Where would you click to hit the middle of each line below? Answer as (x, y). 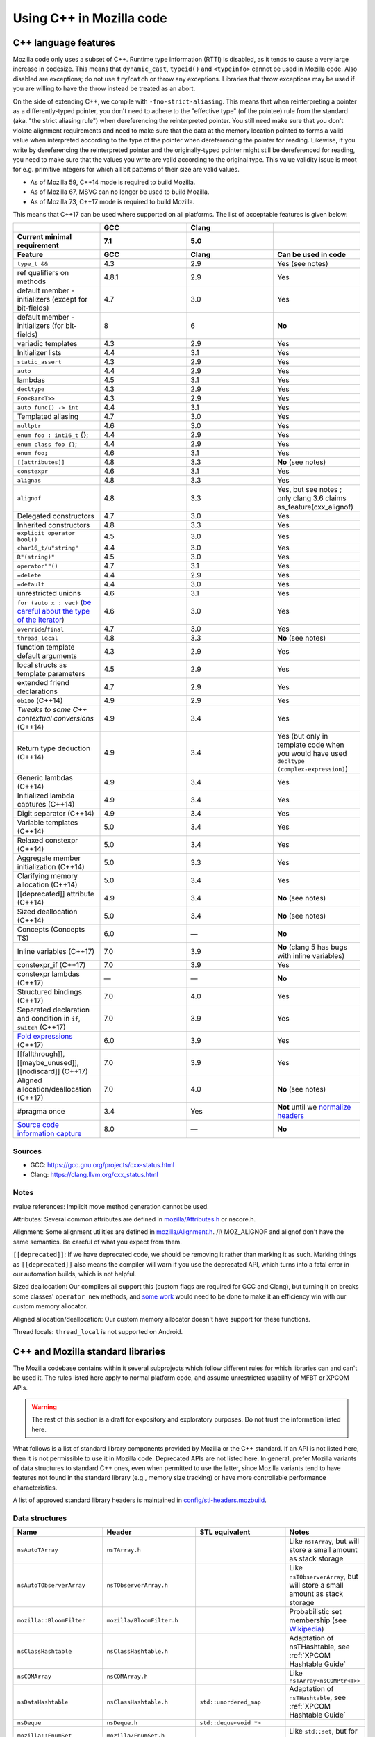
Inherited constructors (53, 525)
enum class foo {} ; (47, 444)
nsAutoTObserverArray (51, 1585)
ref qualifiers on (43, 273)
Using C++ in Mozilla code (90, 18)
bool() (27, 540)
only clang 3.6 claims (311, 498)
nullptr (29, 426)
